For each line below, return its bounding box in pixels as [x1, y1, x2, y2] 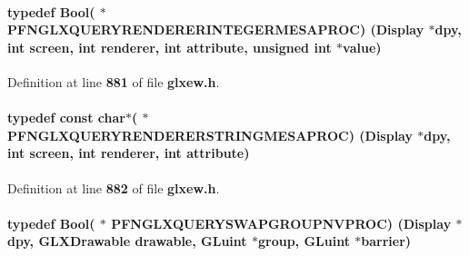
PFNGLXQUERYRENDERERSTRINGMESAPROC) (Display [7, 125, 413, 144]
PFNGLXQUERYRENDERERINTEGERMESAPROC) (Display [7, 20, 424, 39]
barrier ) [361, 231, 412, 251]
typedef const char [7, 108, 125, 127]
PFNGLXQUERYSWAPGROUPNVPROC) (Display [111, 213, 452, 232]
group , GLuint [257, 231, 350, 251]
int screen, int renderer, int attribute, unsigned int [7, 37, 332, 56]
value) [343, 37, 382, 56]
